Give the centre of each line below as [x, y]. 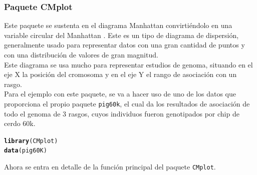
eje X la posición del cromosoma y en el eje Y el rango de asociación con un [120, 74]
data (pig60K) [26, 151]
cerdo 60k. [20, 123]
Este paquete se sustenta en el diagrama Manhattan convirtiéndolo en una [118, 25]
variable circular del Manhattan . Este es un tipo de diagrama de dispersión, [121, 35]
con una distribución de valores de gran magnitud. [81, 54]
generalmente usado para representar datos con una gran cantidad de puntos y [124, 45]
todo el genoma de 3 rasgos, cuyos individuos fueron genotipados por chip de [122, 113]
